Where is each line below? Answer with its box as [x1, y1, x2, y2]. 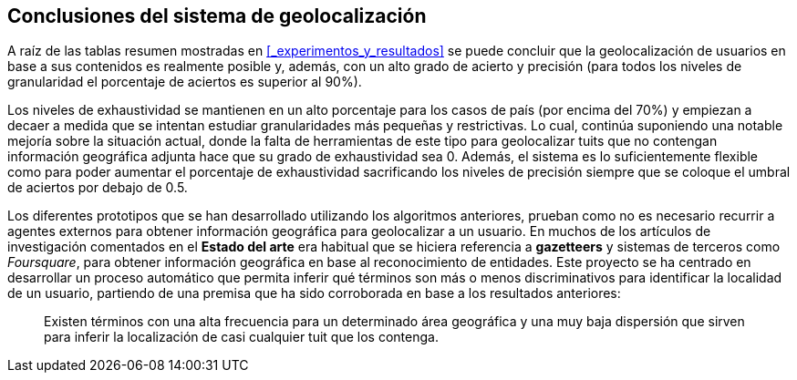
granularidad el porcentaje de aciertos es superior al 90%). [7, 74, 362, 90]
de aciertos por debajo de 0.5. [7, 180, 188, 196]
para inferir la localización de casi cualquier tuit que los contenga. [44, 329, 439, 345]
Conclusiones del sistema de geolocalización [7, 5, 427, 27]
